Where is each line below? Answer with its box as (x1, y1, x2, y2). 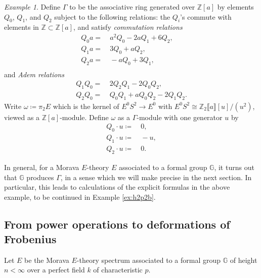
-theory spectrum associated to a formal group (76, 254, 221, 265)
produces (26, 172, 54, 182)
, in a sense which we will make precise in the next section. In (60, 172, 252, 182)
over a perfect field (27, 264, 85, 275)
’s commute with (180, 11, 232, 22)
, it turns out (214, 161, 254, 172)
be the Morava (24, 254, 69, 265)
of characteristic (93, 264, 143, 275)
